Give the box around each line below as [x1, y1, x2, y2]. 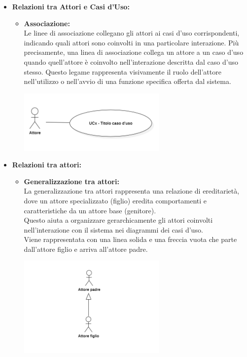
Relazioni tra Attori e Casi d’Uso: [12, 1, 130, 11]
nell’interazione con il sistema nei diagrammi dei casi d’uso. [24, 224, 203, 235]
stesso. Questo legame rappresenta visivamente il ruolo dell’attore [24, 66, 221, 77]
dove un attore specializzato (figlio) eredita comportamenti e [24, 195, 207, 205]
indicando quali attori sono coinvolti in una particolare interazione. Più [24, 37, 239, 47]
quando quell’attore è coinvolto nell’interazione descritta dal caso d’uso [24, 56, 238, 67]
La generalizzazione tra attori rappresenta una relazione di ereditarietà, [24, 186, 240, 196]
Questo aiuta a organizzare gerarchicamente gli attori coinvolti [24, 215, 213, 225]
